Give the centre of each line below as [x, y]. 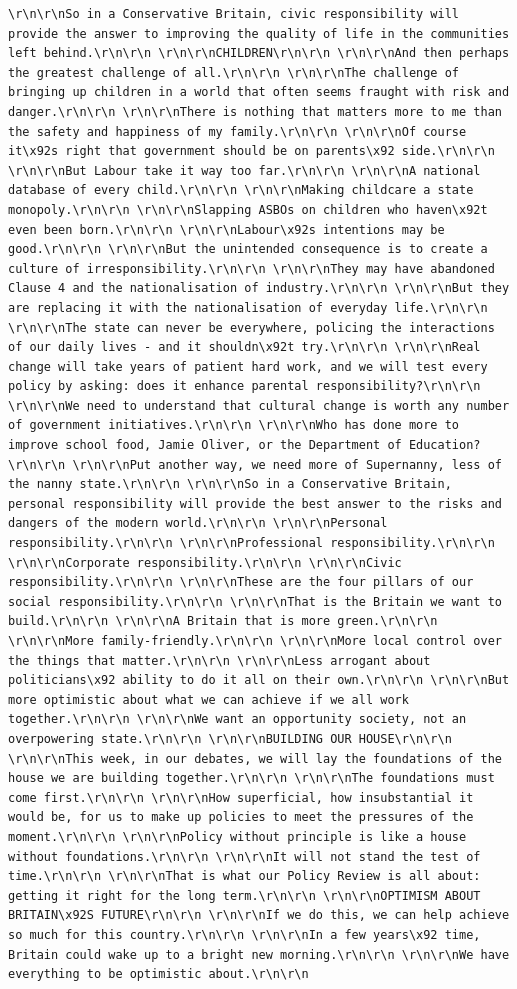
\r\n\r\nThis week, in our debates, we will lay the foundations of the [255, 758]
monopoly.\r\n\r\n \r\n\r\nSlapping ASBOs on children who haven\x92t [248, 209]
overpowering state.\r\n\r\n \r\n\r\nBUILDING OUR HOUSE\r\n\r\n [230, 738]
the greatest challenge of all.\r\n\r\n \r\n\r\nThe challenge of [234, 72]
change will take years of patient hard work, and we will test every [248, 366]
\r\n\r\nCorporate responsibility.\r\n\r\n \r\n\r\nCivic [205, 562]
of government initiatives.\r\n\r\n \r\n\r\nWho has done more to [234, 425]
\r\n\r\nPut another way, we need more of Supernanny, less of [287, 464]
